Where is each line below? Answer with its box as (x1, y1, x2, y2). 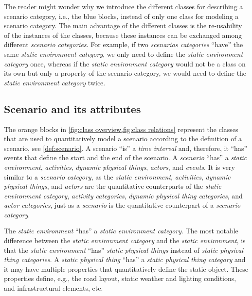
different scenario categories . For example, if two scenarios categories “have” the (4, 39, 243, 49)
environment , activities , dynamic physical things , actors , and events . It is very (4, 162, 235, 172)
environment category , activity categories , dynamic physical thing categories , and (4, 190, 243, 200)
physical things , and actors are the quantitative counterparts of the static (4, 181, 221, 191)
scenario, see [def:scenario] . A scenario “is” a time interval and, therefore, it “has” (4, 143, 248, 153)
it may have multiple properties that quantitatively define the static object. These (4, 263, 248, 274)
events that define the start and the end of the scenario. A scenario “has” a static (4, 152, 247, 163)
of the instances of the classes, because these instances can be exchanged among (4, 30, 242, 40)
